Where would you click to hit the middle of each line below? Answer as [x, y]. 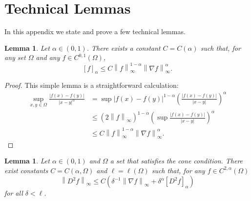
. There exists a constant [124, 48]
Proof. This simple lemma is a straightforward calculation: [92, 85]
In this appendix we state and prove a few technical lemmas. [95, 31]
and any [48, 57]
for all [14, 193]
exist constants [26, 170]
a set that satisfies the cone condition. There [177, 161]
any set [15, 57]
